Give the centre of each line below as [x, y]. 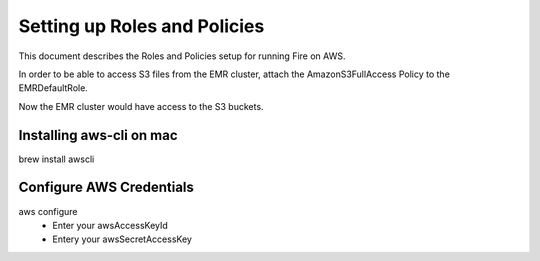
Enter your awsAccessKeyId [110, 225]
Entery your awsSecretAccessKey [122, 239]
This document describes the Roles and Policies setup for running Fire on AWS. [182, 56]
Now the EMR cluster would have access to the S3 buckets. [141, 106]
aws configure [48, 211]
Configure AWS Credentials [106, 187]
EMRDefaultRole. [53, 88]
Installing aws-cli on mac [98, 135]
